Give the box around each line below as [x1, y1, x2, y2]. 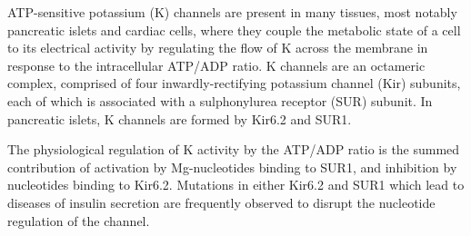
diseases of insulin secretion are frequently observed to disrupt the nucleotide [7, 192, 436, 211]
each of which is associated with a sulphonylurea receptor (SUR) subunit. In [7, 91, 433, 110]
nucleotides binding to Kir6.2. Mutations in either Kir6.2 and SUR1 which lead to [7, 175, 465, 194]
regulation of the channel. [7, 211, 150, 230]
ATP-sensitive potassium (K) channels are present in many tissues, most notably [7, 3, 457, 21]
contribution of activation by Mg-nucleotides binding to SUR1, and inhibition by [7, 157, 457, 176]
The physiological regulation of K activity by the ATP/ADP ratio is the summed [7, 140, 460, 159]
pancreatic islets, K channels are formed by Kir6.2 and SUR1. [7, 109, 352, 128]
